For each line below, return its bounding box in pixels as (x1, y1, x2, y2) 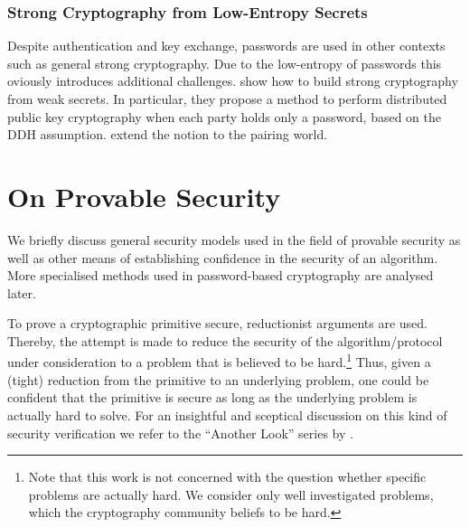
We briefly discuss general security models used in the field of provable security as (7, 230, 461, 249)
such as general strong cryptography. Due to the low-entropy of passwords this (7, 53, 442, 72)
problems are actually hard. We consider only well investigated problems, (28, 485, 434, 503)
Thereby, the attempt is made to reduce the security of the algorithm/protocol (7, 331, 443, 350)
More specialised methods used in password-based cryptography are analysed (7, 266, 434, 285)
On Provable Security (7, 177, 281, 214)
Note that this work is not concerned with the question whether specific (28, 467, 427, 486)
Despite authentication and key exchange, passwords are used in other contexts (7, 36, 446, 55)
